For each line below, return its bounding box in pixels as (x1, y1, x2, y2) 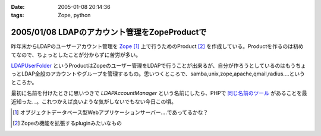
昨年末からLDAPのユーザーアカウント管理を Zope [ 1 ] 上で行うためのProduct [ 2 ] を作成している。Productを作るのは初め (11, 43, 304, 50)
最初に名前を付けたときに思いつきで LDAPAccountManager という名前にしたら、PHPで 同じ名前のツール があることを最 (11, 90, 307, 97)
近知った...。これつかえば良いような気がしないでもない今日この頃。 (11, 98, 177, 105)
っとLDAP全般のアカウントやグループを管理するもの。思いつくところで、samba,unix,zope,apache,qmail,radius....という (11, 70, 306, 77)
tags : (11, 12, 24, 19)
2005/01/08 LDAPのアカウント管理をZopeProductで (11, 27, 207, 37)
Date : (11, 4, 25, 10)
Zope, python (58, 12, 91, 19)
